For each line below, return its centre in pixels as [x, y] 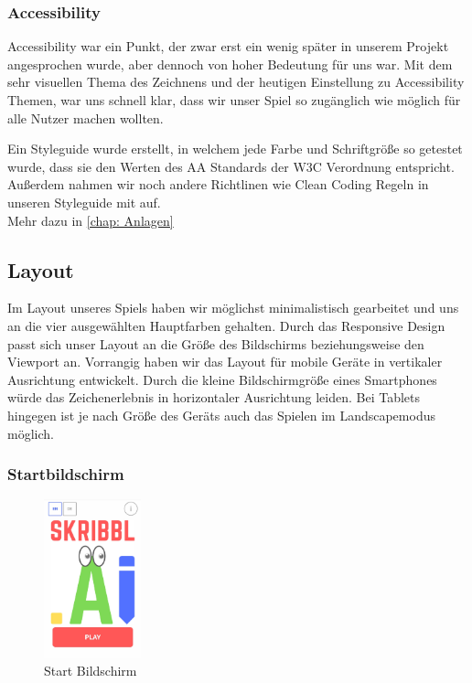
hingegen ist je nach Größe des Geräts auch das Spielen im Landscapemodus [221, 415]
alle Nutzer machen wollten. [86, 117]
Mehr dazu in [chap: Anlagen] [91, 220]
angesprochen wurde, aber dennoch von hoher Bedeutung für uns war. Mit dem [230, 64]
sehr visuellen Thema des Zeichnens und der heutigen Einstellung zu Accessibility [236, 82]
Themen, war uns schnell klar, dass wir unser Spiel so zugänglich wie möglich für [234, 100]
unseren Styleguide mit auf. [84, 202]
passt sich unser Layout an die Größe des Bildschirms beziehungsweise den [216, 343]
